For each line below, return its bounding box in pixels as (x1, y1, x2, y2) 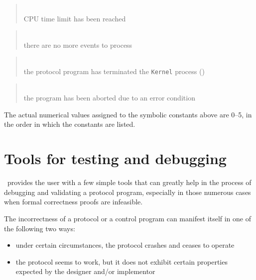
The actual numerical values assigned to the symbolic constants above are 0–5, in (4, 109, 252, 119)
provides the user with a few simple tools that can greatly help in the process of (7, 177, 252, 187)
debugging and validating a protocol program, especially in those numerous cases (4, 187, 251, 197)
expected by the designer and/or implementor (15, 266, 155, 277)
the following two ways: (4, 223, 75, 233)
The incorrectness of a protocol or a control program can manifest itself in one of (4, 213, 252, 223)
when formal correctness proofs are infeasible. (4, 196, 143, 207)
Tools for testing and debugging (4, 148, 227, 169)
